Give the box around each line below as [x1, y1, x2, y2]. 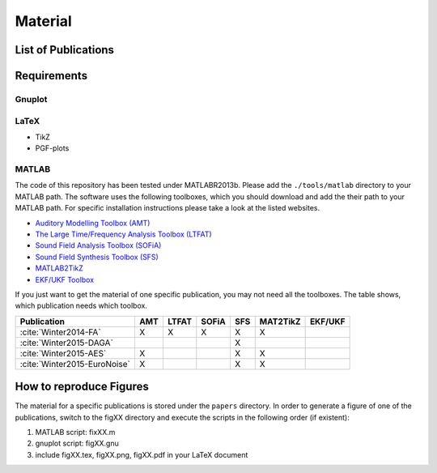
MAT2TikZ [259, 316, 301, 327]
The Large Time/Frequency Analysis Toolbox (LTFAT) [35, 229, 212, 239]
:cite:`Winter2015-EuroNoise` [19, 358, 131, 369]
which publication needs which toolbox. [15, 300, 147, 311]
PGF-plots [35, 143, 70, 153]
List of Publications [15, 43, 115, 57]
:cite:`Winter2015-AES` [19, 347, 107, 359]
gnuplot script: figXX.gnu [35, 438, 119, 449]
